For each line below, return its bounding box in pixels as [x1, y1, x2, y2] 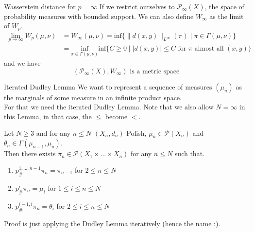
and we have [4, 58, 41, 68]
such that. [174, 148, 204, 159]
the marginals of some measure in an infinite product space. [4, 92, 182, 102]
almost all [194, 45, 224, 52]
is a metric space [130, 68, 180, 75]
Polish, [126, 127, 147, 138]
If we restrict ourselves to [99, 1, 175, 11]
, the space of [204, 1, 244, 11]
